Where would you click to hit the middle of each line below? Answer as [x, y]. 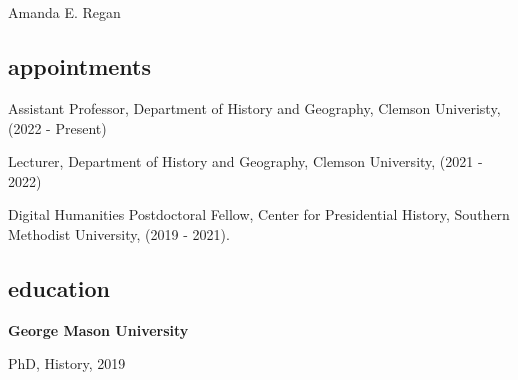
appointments [80, 66]
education [59, 287]
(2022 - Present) [57, 127]
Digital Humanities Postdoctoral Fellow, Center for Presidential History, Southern [259, 214]
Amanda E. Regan [64, 12]
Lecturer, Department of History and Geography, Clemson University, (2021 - [245, 161]
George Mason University [98, 329]
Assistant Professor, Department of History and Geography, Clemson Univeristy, [254, 107]
